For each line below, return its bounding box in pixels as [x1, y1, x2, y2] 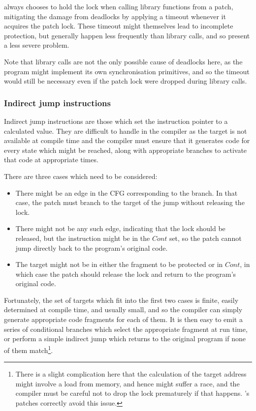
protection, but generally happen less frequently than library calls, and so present [4, 30, 250, 40]
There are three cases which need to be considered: [4, 171, 158, 181]
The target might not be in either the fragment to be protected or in [15, 259, 223, 269]
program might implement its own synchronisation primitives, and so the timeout [4, 66, 250, 76]
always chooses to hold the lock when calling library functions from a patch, [4, 1, 233, 11]
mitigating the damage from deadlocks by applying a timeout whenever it [4, 11, 226, 21]
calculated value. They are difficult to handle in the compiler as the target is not [4, 125, 247, 136]
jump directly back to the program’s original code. [15, 242, 168, 253]
